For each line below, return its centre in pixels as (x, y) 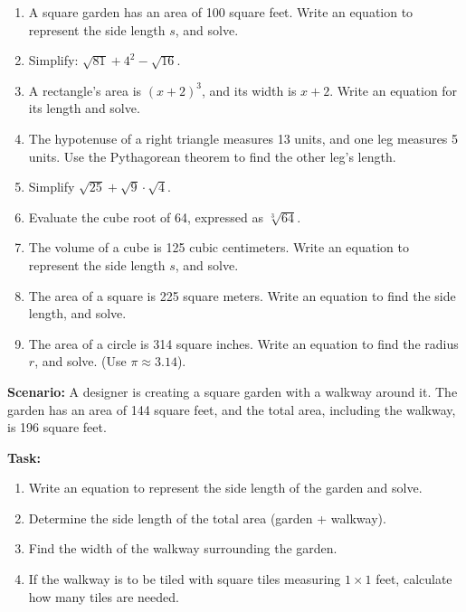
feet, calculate (414, 579)
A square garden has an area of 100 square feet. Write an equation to (221, 12)
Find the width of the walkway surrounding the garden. (183, 548)
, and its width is (249, 90)
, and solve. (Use (81, 361)
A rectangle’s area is (85, 90)
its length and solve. (84, 108)
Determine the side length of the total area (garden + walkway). (207, 518)
